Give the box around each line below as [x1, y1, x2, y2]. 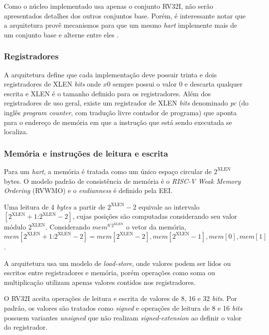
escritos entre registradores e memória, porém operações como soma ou [4, 267, 215, 278]
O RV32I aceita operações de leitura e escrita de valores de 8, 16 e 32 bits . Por [4, 293, 237, 303]
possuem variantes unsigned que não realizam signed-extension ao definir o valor [4, 312, 242, 322]
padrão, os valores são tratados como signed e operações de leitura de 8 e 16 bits [4, 302, 242, 313]
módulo [4, 222, 26, 232]
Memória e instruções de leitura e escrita [4, 147, 168, 159]
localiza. [4, 126, 28, 137]
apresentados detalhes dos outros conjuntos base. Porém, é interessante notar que [4, 10, 246, 20]
